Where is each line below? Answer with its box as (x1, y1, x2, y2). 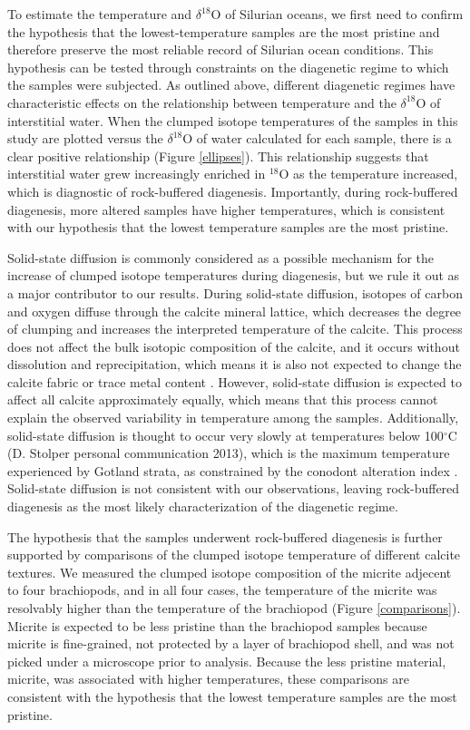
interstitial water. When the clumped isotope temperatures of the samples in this (7, 111, 458, 130)
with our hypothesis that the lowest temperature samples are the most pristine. (7, 218, 449, 237)
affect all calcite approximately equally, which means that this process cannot (7, 390, 438, 409)
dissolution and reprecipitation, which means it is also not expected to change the (7, 355, 462, 374)
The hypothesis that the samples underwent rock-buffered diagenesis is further (7, 527, 443, 546)
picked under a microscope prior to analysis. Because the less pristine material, (7, 651, 446, 670)
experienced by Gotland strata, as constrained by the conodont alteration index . (7, 461, 458, 480)
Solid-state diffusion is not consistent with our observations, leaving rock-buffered (7, 479, 460, 498)
